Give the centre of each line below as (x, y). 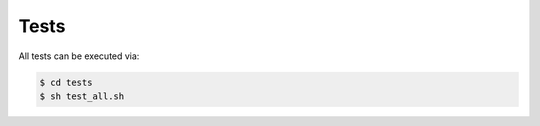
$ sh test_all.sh (82, 96)
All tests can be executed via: (79, 56)
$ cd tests (66, 82)
